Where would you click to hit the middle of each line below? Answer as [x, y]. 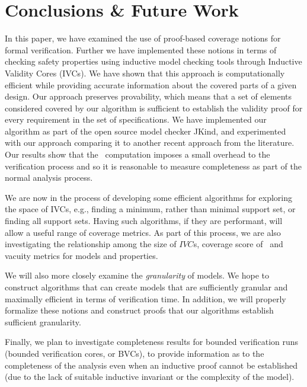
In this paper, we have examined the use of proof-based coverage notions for [143, 38]
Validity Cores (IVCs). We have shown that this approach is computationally [145, 73]
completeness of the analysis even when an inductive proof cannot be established [151, 365]
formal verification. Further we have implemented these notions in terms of [141, 49]
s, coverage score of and [238, 244]
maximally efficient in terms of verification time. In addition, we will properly [145, 298]
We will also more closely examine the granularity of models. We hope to [137, 275]
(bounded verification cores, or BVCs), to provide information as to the [135, 353]
